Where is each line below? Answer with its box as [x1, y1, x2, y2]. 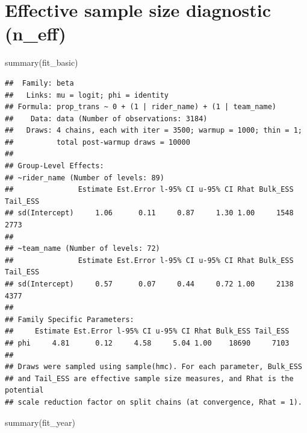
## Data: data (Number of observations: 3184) [5, 114, 208, 123]
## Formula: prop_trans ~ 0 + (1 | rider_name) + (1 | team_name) [5, 103, 277, 112]
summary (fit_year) [5, 416, 75, 428]
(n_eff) [5, 21, 66, 46]
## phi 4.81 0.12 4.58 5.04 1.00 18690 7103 [5, 338, 290, 347]
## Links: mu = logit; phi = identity [5, 90, 169, 100]
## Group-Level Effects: [5, 162, 104, 171]
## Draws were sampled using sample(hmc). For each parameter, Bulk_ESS [5, 362, 302, 371]
